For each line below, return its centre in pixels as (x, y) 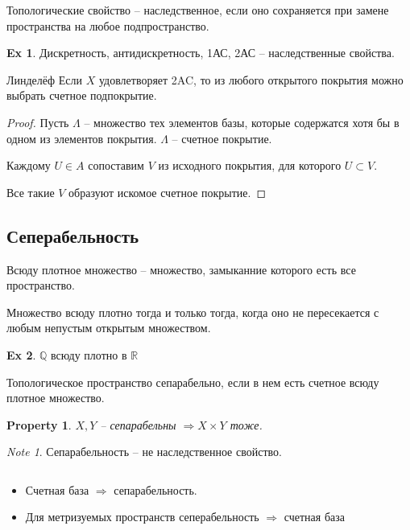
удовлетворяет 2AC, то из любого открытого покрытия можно (251, 79)
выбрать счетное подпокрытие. (82, 95)
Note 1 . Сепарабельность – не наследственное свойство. (144, 452)
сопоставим (116, 165)
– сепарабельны (138, 424)
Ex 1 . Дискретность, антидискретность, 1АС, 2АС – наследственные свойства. (201, 53)
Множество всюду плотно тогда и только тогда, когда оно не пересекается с (193, 312)
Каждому (29, 165)
